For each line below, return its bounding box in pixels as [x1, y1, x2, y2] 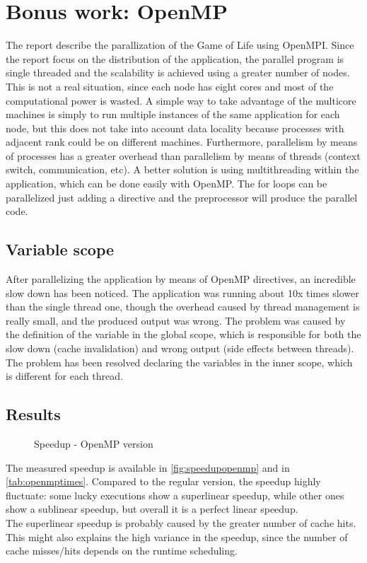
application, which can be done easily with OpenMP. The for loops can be [6, 176, 327, 191]
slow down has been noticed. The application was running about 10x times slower [6, 285, 359, 300]
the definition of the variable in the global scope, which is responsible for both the [6, 327, 361, 342]
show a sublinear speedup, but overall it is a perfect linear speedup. [6, 501, 298, 516]
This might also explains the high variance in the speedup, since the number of [6, 529, 348, 544]
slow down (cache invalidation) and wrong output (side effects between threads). [6, 341, 354, 356]
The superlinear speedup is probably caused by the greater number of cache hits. [6, 515, 356, 530]
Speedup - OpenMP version [34, 436, 153, 451]
